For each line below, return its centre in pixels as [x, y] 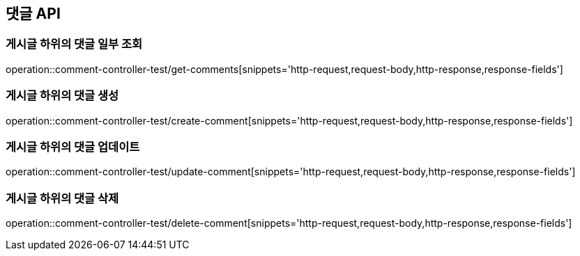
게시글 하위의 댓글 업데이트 [73, 146]
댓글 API [33, 14]
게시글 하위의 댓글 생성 [62, 96]
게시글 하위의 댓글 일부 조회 [74, 44]
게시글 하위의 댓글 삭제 [62, 198]
